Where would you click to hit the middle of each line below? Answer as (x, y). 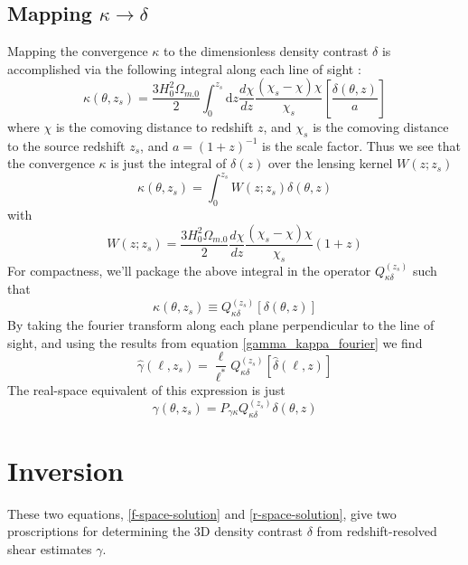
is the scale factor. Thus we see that (362, 145)
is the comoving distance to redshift (154, 126)
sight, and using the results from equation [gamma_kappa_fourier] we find (215, 342)
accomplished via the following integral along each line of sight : (184, 68)
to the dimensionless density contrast (266, 51)
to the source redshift (66, 145)
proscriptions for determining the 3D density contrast (155, 531)
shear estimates (50, 548)
